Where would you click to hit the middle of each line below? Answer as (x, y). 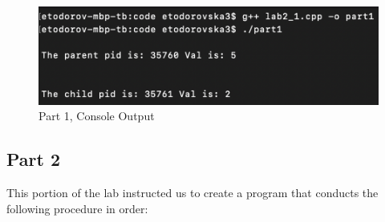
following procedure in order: (77, 208)
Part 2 (34, 159)
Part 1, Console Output (97, 116)
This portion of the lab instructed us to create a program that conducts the (192, 192)
